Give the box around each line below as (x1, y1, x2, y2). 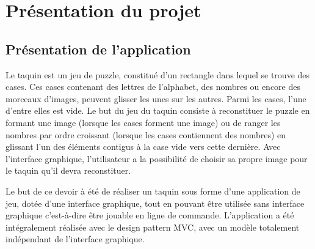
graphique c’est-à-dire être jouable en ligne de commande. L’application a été (5, 209, 294, 221)
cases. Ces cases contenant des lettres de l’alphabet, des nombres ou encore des (5, 80, 300, 93)
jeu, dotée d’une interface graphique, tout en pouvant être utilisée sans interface (5, 196, 305, 209)
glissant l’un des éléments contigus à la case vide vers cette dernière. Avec (5, 140, 281, 153)
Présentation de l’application (5, 39, 191, 58)
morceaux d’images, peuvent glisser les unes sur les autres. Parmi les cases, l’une (5, 92, 306, 105)
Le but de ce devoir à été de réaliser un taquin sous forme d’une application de (5, 184, 300, 197)
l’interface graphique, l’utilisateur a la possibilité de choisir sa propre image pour (5, 152, 308, 165)
